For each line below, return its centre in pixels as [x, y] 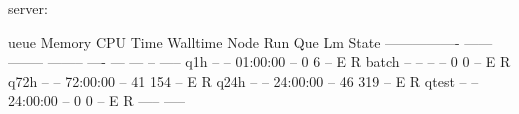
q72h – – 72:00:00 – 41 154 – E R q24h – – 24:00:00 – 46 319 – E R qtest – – [243, 80]
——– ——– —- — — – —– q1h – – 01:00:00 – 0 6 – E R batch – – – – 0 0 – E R [259, 61]
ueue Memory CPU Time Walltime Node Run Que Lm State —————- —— [250, 41]
